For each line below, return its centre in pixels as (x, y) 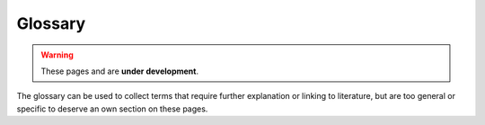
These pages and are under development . (120, 71)
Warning (57, 55)
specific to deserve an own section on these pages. (112, 109)
